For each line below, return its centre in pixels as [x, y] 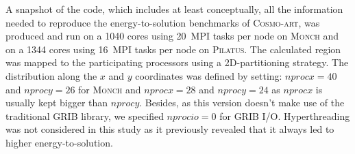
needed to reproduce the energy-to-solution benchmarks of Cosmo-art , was [163, 22]
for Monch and [110, 89]
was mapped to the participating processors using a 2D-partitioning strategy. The [177, 62]
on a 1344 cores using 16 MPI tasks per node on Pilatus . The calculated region [173, 49]
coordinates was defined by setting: [209, 75]
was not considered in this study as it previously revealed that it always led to [170, 129]
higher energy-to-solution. [59, 142]
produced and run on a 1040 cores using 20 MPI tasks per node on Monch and [172, 36]
